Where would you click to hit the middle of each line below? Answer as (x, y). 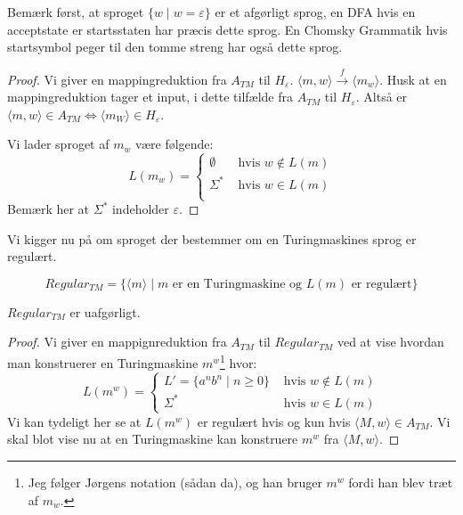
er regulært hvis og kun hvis (274, 421)
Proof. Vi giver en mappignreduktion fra (117, 342)
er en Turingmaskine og (237, 284)
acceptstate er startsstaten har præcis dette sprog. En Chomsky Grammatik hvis (227, 29)
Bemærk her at (49, 209)
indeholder (140, 209)
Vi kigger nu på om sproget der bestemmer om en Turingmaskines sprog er (212, 238)
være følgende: (174, 144)
